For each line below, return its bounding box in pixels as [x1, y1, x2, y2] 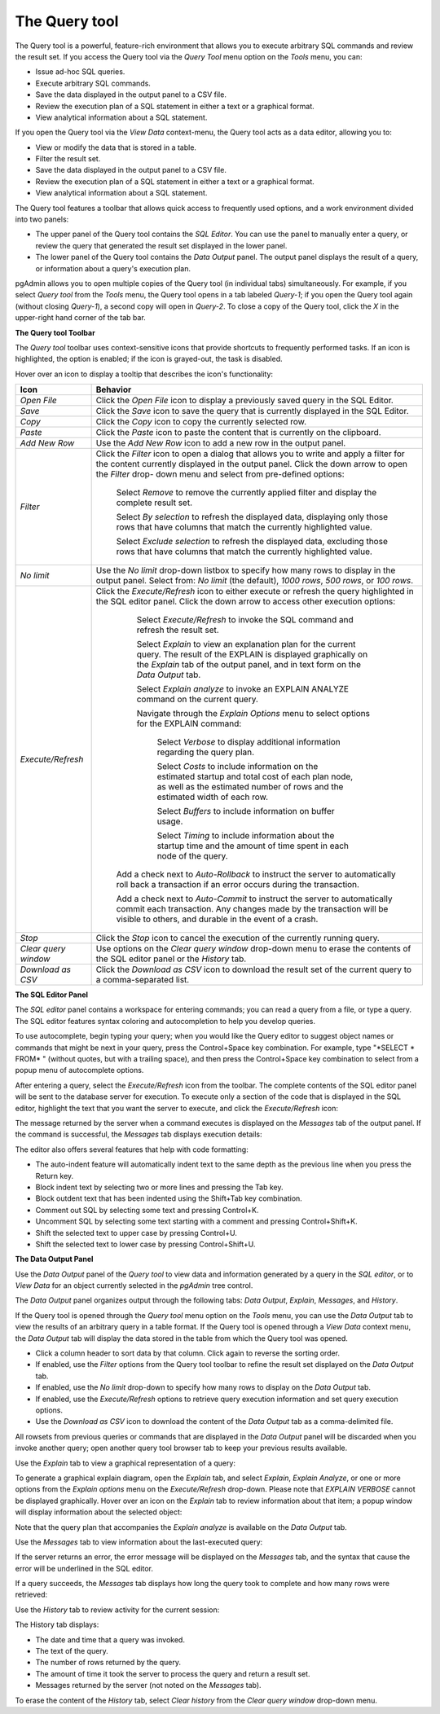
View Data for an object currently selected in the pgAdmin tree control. [15, 1281, 253, 1290]
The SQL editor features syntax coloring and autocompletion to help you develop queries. [15, 1016, 316, 1026]
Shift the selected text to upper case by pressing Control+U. [35, 1228, 238, 1237]
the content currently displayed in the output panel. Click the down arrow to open [95, 459, 407, 470]
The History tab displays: [15, 1620, 99, 1629]
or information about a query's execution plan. [35, 263, 191, 273]
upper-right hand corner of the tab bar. [15, 313, 146, 323]
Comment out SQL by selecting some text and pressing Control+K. [35, 1205, 260, 1215]
